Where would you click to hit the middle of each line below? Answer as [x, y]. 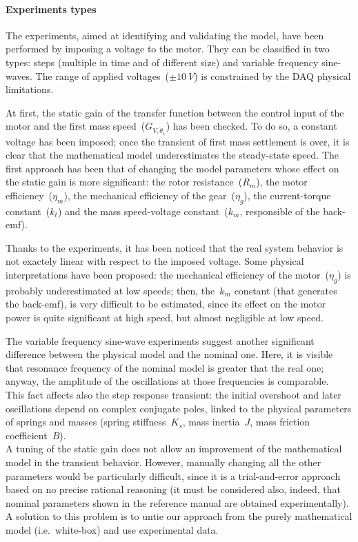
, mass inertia [211, 422]
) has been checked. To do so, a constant [251, 126]
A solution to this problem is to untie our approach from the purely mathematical [179, 516]
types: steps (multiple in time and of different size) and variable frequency [162, 62]
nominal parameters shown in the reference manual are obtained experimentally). [177, 502]
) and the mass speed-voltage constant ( [143, 211]
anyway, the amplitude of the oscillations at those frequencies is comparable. [167, 381]
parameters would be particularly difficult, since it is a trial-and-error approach [173, 475]
